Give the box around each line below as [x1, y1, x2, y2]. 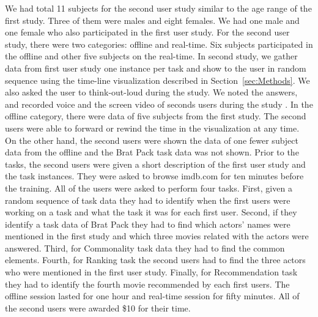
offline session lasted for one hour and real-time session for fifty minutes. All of [5, 289, 300, 302]
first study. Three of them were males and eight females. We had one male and [5, 13, 300, 26]
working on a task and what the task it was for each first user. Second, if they [5, 206, 297, 218]
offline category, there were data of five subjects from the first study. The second [5, 110, 306, 122]
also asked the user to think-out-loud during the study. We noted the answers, [5, 86, 298, 99]
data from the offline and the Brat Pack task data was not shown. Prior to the [5, 146, 299, 158]
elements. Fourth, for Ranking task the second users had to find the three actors [5, 253, 306, 266]
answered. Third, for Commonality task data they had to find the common [5, 241, 285, 254]
